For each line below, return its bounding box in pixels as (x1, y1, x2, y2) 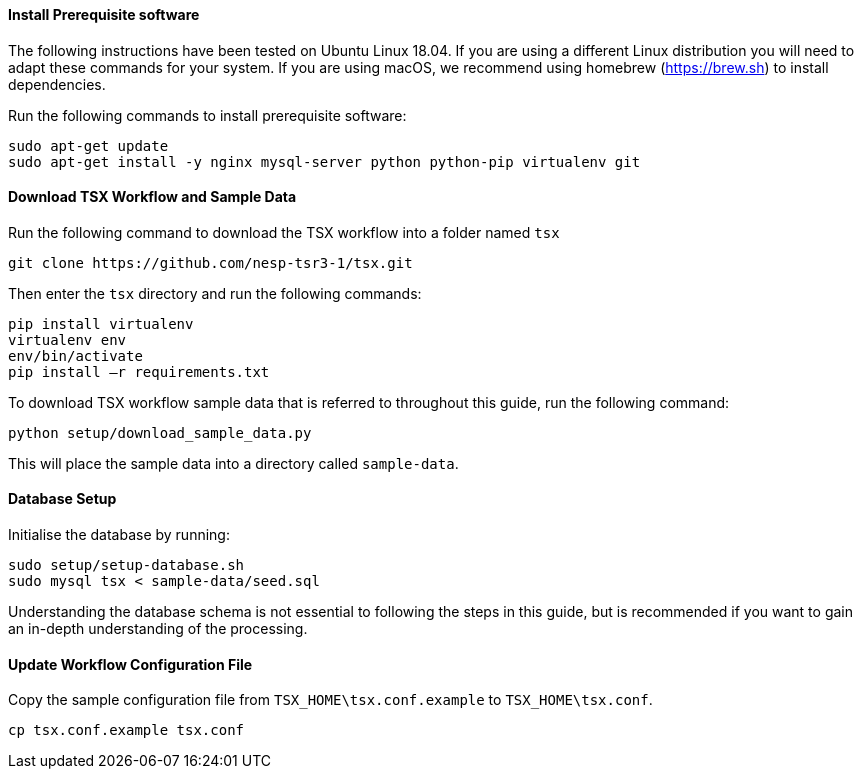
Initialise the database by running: (8, 526, 230, 544)
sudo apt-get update (8, 137, 169, 154)
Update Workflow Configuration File (8, 655, 253, 673)
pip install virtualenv (8, 315, 194, 332)
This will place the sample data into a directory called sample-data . (8, 454, 459, 472)
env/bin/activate (8, 347, 143, 364)
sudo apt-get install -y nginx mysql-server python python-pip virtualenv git (8, 153, 641, 170)
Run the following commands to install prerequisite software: (8, 106, 407, 124)
